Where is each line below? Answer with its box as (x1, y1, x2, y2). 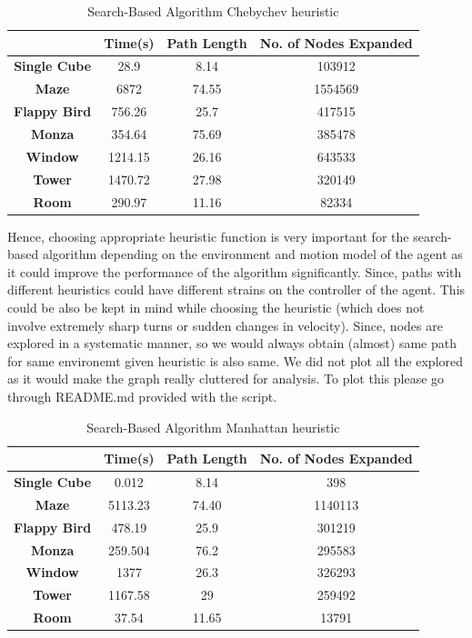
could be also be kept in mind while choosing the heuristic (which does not (7, 297, 425, 316)
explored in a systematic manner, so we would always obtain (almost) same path (7, 334, 457, 353)
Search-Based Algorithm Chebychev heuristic (87, 2, 339, 20)
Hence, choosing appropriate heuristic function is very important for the (7, 226, 409, 245)
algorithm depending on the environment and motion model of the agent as (42, 244, 463, 264)
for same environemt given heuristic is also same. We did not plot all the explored (7, 351, 464, 370)
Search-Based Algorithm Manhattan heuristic (86, 417, 340, 436)
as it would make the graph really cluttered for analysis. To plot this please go (7, 369, 445, 388)
